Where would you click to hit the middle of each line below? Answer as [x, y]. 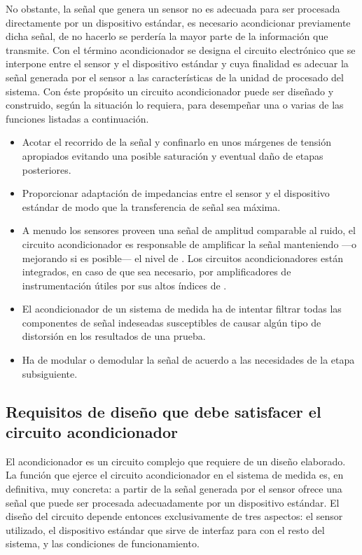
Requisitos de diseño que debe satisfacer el [163, 411]
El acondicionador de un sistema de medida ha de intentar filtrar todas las [182, 309]
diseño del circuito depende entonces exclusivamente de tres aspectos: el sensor [174, 516]
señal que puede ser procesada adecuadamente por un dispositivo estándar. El [173, 502]
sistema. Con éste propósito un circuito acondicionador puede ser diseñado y [170, 91]
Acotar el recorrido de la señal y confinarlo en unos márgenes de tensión [176, 142]
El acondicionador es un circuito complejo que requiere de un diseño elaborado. [176, 461]
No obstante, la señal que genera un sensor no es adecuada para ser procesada [173, 8]
